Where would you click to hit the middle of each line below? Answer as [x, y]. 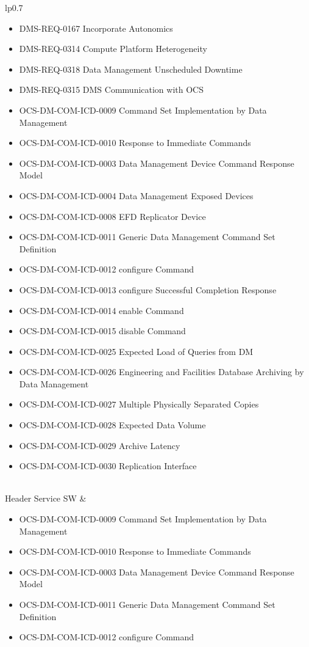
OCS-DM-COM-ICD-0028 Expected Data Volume [112, 425]
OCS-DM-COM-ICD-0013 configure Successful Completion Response [148, 289]
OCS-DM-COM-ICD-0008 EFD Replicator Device [112, 216]
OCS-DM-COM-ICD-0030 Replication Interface [108, 466]
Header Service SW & [46, 498]
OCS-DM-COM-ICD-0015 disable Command [102, 331]
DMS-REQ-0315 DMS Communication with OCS [111, 90]
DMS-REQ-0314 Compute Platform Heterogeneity [113, 49]
